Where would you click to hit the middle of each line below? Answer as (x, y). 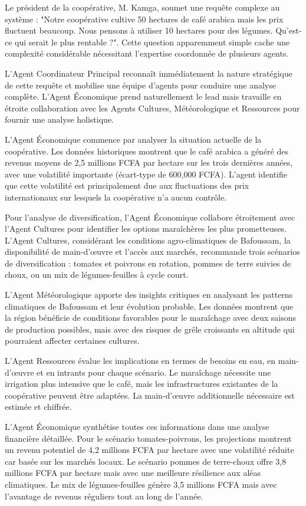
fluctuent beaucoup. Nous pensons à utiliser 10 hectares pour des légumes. (139, 30)
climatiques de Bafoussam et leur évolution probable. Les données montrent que (149, 306)
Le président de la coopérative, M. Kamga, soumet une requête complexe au (142, 7)
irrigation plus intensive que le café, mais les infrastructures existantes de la (142, 384)
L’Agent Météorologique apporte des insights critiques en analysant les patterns (149, 295)
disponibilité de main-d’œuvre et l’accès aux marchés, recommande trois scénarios (152, 252)
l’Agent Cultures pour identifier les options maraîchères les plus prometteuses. (146, 229)
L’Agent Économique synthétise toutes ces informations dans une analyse (137, 426)
